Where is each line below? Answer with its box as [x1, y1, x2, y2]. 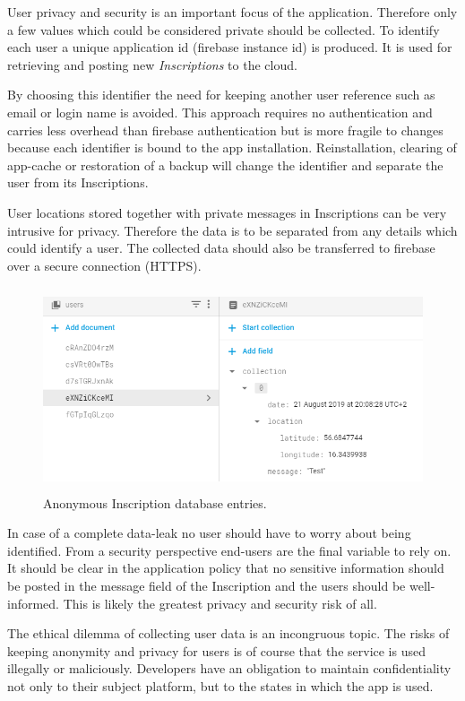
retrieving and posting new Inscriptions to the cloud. [7, 55, 297, 74]
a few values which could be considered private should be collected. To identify [7, 20, 440, 39]
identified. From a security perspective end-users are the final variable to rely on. [7, 541, 452, 559]
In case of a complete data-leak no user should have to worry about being [7, 524, 411, 542]
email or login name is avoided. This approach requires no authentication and [7, 102, 433, 121]
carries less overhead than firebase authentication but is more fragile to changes [7, 120, 443, 139]
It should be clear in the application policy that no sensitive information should [7, 558, 444, 577]
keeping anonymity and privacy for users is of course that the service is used [7, 641, 426, 660]
